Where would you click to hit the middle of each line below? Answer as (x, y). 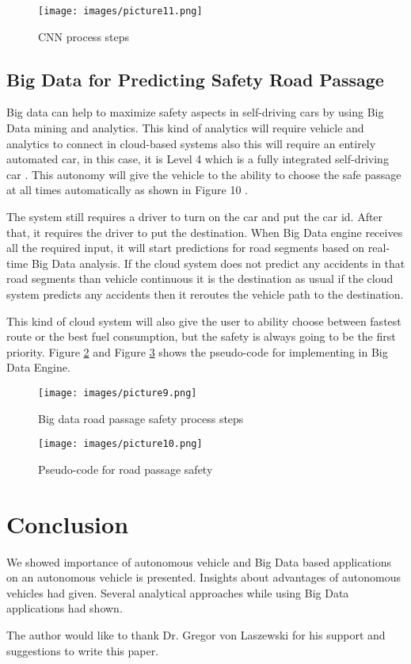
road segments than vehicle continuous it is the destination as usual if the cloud (200, 279)
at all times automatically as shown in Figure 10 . (127, 190)
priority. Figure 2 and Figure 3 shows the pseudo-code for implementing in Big (197, 351)
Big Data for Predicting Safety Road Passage (195, 79)
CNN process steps (84, 36)
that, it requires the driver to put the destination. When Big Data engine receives (205, 232)
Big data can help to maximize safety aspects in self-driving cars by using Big (195, 112)
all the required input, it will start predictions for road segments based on (186, 248)
